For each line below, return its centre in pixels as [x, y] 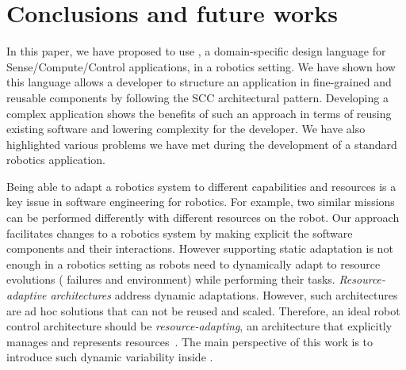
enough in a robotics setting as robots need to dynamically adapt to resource [193, 263]
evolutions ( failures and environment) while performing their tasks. [171, 279]
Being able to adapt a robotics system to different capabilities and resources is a [201, 186]
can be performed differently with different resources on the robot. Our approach [203, 217]
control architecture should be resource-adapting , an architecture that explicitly [199, 326]
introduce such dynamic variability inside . [110, 357]
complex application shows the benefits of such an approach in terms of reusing [199, 113]
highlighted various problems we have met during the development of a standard [202, 144]
